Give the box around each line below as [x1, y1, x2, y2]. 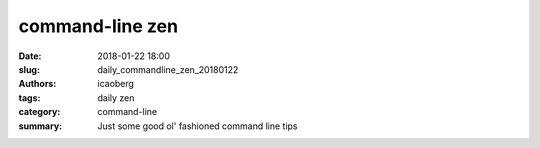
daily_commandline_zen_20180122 [97, 63, 239, 75]
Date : [18, 50, 42, 62]
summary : [18, 120, 63, 132]
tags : [18, 91, 41, 104]
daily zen [97, 91, 135, 104]
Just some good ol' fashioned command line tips [97, 120, 298, 132]
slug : [18, 63, 40, 75]
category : [18, 106, 61, 118]
